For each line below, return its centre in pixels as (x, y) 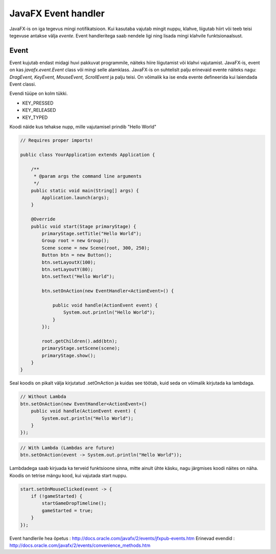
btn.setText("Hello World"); (78, 276)
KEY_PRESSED (38, 103)
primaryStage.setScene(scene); (81, 348)
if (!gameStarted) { (57, 496)
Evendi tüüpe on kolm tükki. (39, 94)
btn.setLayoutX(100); (69, 262)
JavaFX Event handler (57, 13)
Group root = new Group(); (75, 241)
